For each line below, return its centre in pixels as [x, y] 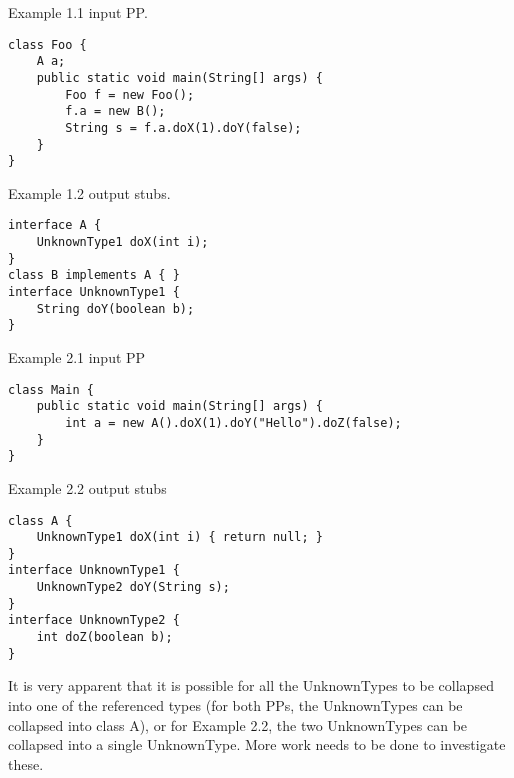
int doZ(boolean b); [104, 637]
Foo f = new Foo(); [130, 94]
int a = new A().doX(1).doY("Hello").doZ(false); [233, 422]
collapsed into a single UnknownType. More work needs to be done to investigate [257, 744]
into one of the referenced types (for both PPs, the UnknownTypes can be [235, 705]
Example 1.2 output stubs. [89, 192]
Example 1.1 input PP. [78, 12]
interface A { [55, 225]
